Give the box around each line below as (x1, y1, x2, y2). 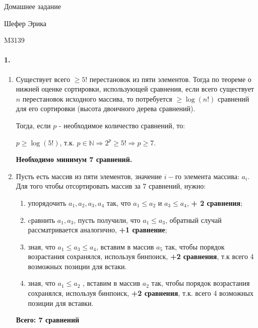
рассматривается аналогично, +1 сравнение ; (28, 224, 167, 235)
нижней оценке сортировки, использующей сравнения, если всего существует (16, 84, 254, 94)
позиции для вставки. (28, 297, 94, 308)
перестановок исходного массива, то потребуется (22, 93, 172, 104)
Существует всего (16, 73, 70, 84)
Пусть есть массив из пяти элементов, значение (16, 171, 162, 181)
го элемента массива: (175, 171, 239, 181)
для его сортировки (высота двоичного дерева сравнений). (16, 103, 196, 114)
